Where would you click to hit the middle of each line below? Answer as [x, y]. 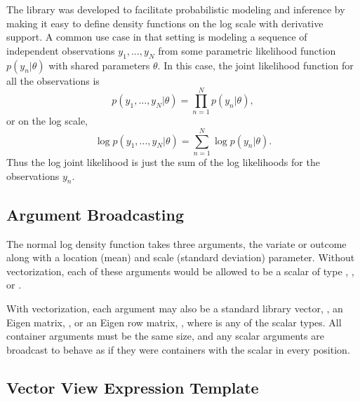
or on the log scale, [47, 121]
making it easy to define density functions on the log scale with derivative [165, 23]
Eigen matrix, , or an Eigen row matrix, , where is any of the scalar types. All [174, 322]
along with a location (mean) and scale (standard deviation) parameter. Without [181, 257]
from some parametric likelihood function [247, 50]
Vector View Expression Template [133, 387]
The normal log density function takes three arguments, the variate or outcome [176, 243]
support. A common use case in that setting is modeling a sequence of [157, 37]
